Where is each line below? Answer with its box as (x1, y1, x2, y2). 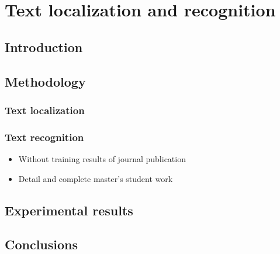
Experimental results (5, 201, 133, 219)
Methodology (5, 72, 86, 90)
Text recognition (5, 129, 84, 144)
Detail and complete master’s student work (18, 172, 173, 184)
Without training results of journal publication (18, 153, 186, 164)
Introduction (5, 37, 83, 56)
